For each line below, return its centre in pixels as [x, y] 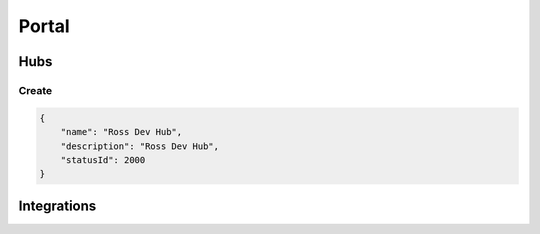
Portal [44, 26]
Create [35, 90]
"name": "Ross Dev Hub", [121, 132]
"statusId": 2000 [103, 159]
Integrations [57, 205]
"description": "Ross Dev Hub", [140, 146]
